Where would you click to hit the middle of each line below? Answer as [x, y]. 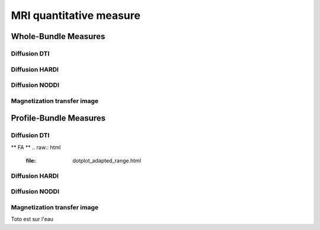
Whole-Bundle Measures [58, 36]
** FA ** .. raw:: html [36, 147]
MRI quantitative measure [76, 15]
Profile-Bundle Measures [58, 118]
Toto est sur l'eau [32, 219]
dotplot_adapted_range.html [107, 160]
